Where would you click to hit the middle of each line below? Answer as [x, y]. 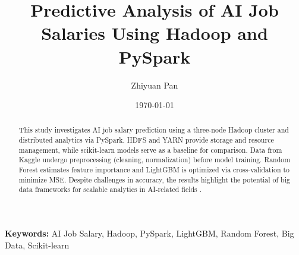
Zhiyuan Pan [155, 85]
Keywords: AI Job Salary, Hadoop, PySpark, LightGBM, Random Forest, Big [149, 233]
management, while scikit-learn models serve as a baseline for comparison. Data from [150, 149]
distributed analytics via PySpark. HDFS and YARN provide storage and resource [146, 140]
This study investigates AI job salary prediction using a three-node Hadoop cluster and [154, 130]
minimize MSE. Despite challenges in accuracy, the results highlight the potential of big [154, 179]
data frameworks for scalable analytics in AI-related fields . [110, 189]
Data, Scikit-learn [37, 245]
